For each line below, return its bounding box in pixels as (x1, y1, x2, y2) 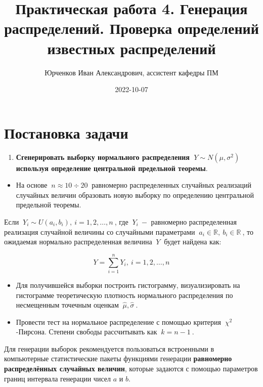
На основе (16, 180, 48, 190)
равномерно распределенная (151, 217, 237, 227)
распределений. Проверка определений (4, 18, 259, 38)
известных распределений (47, 37, 216, 58)
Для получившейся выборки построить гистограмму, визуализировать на (16, 279, 240, 290)
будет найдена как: (164, 236, 222, 247)
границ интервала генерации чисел (4, 373, 111, 383)
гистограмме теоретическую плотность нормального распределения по (16, 289, 233, 300)
